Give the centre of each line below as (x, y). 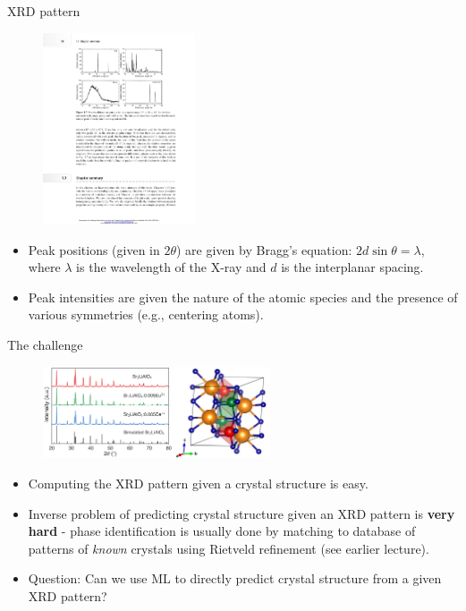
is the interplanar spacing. (352, 267)
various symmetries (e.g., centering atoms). (146, 314)
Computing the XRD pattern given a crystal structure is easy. (198, 483)
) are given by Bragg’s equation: (264, 249)
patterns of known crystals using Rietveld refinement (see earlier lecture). (229, 548)
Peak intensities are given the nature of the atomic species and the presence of (243, 297)
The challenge (45, 344)
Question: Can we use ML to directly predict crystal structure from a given (235, 578)
